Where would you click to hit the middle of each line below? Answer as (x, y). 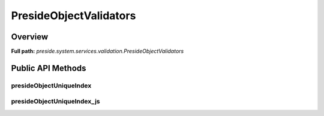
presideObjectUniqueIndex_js (55, 102)
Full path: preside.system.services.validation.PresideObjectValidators (97, 51)
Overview (30, 37)
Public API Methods (49, 68)
